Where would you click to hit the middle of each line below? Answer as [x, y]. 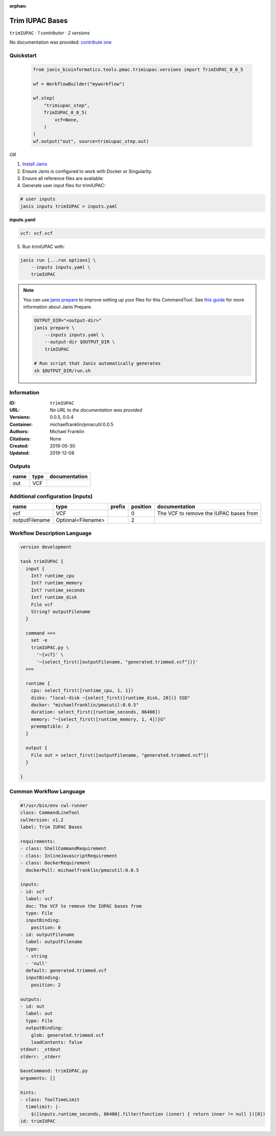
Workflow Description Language [51, 533]
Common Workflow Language [47, 792]
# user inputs [38, 199]
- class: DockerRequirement [55, 863]
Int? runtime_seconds [58, 590]
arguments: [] [38, 1078]
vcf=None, [67, 120]
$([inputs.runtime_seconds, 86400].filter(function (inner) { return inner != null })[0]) [148, 1114]
